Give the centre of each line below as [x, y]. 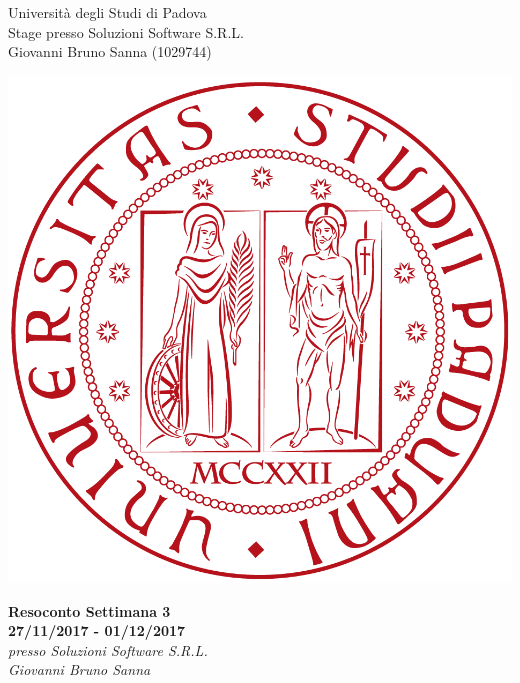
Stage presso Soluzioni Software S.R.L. [126, 31]
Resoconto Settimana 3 [89, 610]
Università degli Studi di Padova [107, 12]
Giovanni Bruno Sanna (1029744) [110, 51]
